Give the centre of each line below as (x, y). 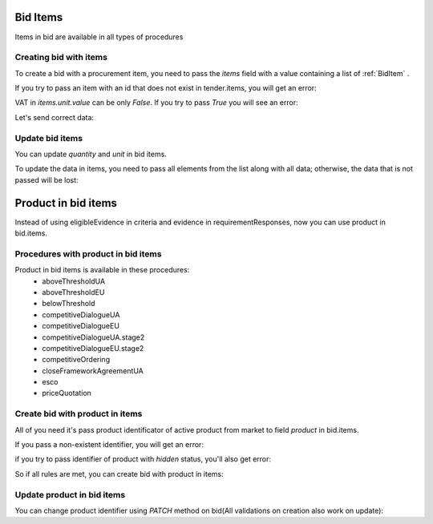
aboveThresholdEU (73, 292)
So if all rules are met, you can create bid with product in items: (119, 474)
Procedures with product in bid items (88, 254)
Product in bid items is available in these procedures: (102, 270)
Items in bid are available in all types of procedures (99, 37)
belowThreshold (69, 304)
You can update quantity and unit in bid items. (91, 154)
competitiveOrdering (76, 360)
